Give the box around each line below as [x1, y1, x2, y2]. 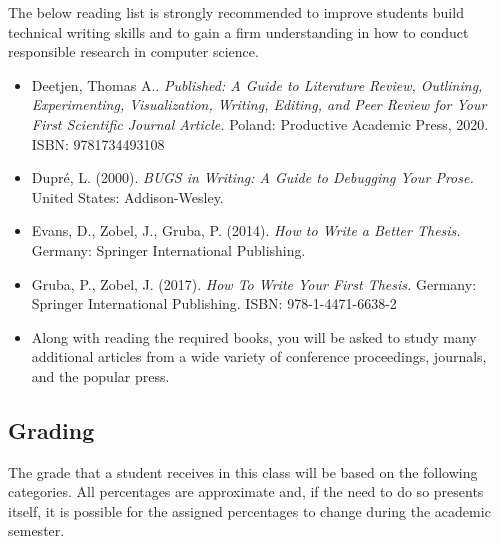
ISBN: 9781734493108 [31, 133, 165, 154]
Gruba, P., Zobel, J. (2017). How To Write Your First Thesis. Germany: [31, 273, 477, 294]
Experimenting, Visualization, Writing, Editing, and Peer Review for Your [31, 94, 487, 115]
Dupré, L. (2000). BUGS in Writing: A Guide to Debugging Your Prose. [31, 167, 474, 188]
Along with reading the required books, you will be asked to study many [31, 326, 477, 347]
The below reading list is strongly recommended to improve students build [8, 2, 464, 22]
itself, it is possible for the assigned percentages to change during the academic [8, 500, 491, 521]
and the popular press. [31, 365, 170, 386]
